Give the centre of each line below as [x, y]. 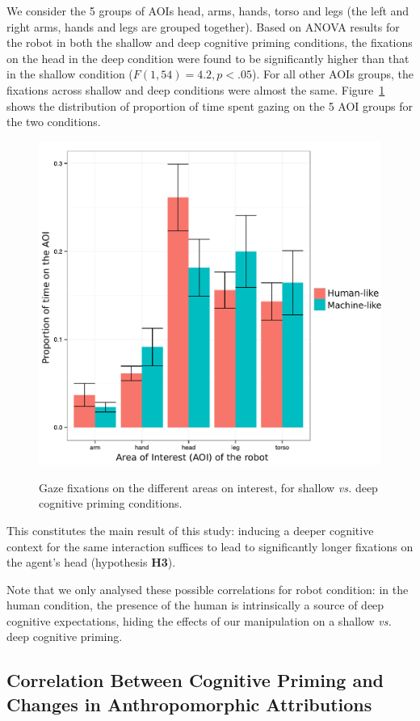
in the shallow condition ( [70, 74]
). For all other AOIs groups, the [332, 74]
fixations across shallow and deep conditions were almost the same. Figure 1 [196, 89]
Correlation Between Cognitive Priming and [195, 680]
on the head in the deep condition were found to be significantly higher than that [208, 58]
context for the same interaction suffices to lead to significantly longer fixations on [210, 546]
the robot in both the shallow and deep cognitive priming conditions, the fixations [210, 42]
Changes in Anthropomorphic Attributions [189, 704]
